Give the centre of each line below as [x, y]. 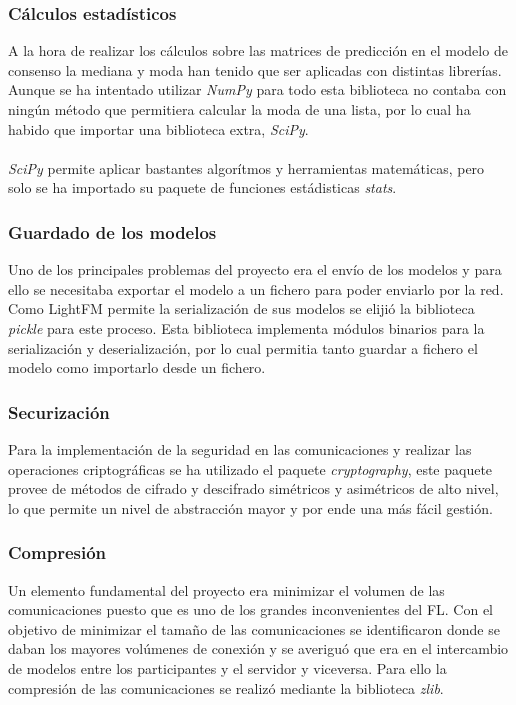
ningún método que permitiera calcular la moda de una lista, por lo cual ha [239, 109]
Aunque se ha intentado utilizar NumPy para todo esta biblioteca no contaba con [257, 89]
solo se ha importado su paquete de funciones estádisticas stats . [202, 187]
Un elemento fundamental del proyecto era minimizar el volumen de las [226, 589]
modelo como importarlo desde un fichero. [137, 367]
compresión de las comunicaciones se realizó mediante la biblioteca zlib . [226, 687]
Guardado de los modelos [112, 231]
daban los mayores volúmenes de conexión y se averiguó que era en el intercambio [258, 648]
